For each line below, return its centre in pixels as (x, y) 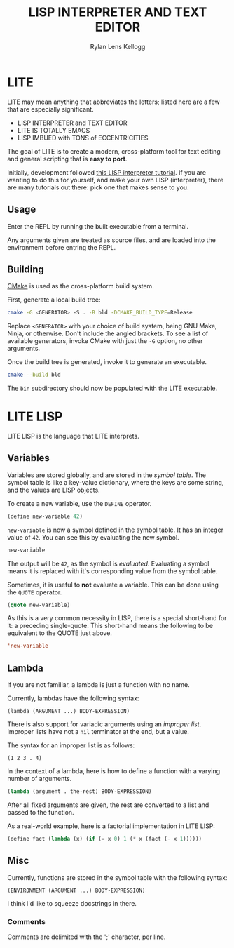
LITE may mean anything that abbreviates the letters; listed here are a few (114, 102)
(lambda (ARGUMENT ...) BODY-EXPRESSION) (69, 712)
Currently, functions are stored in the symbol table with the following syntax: (117, 877)
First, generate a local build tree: (54, 300)
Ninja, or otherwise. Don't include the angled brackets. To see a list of (108, 333)
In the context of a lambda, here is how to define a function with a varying (114, 771)
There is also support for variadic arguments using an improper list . (104, 724)
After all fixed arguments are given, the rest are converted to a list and (108, 805)
